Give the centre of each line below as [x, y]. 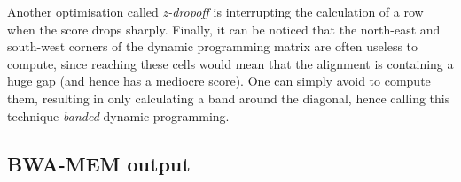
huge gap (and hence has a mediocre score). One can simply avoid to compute [219, 81]
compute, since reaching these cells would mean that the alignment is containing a [230, 63]
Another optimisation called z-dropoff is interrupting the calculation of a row [215, 11]
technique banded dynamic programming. [118, 115]
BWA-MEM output [99, 163]
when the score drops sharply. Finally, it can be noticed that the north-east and [224, 29]
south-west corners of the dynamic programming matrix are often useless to [213, 46]
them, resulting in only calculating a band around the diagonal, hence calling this [229, 98]
